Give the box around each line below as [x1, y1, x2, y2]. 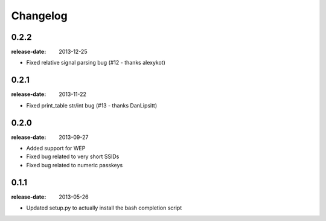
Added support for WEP [26, 145, 86, 152]
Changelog [11, 9, 68, 22]
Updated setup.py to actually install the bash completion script [26, 204, 182, 211]
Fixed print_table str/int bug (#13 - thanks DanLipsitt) [26, 101, 157, 109]
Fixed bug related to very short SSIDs [26, 153, 120, 160]
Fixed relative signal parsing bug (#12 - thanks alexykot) [26, 59, 166, 66]
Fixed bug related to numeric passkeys [26, 161, 123, 168]
